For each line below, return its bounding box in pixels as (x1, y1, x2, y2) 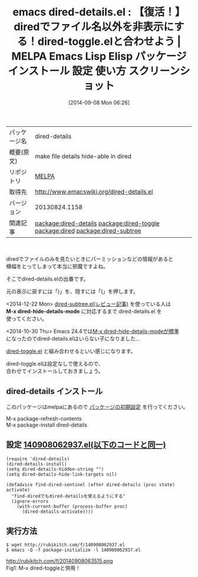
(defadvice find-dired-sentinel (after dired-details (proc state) (6, 481, 176, 487)
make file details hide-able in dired (35, 152, 131, 160)
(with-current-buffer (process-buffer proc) (16, 503, 128, 509)
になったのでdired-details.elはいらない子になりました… (6, 335, 140, 342)
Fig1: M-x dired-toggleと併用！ (6, 565, 81, 572)
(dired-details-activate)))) (21, 509, 94, 514)
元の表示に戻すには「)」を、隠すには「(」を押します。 (6, 287, 138, 295)
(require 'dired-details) (6, 455, 70, 462)
